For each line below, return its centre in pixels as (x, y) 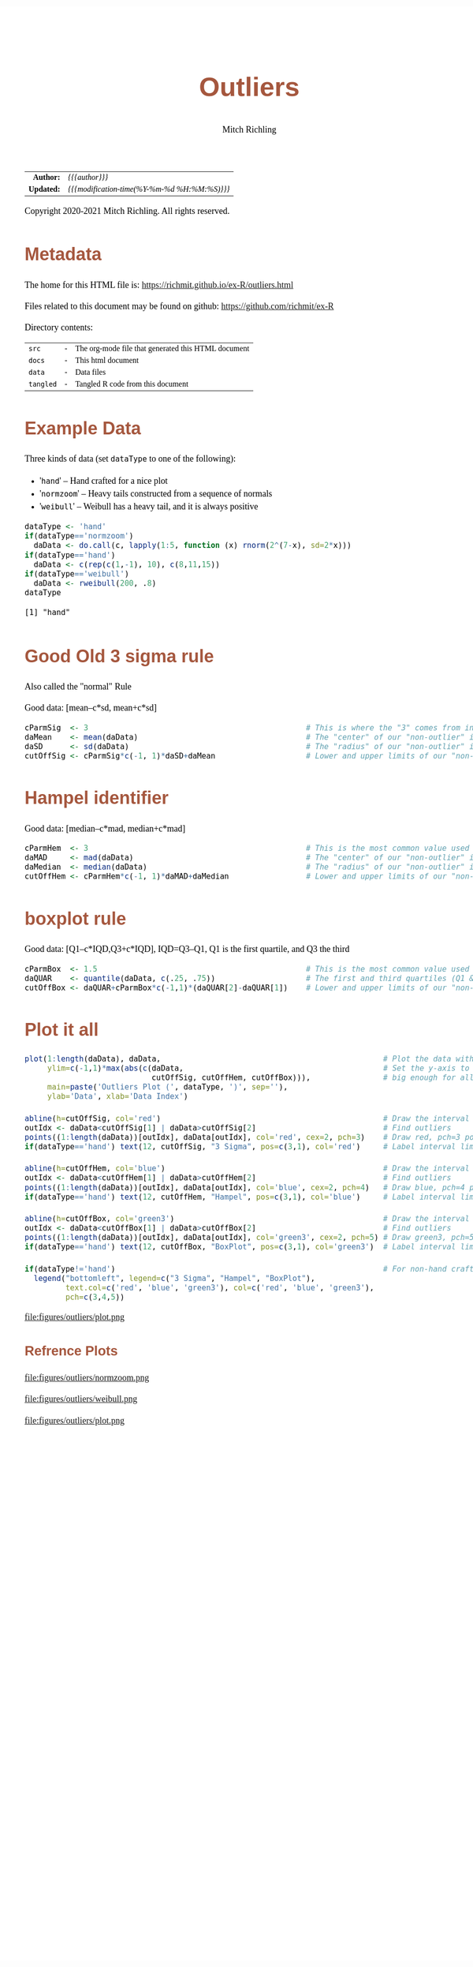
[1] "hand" (48, 613)
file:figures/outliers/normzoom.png (87, 1378)
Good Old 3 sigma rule (119, 656)
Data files (91, 373)
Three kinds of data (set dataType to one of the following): (130, 459)
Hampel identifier (97, 798)
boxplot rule (75, 918)
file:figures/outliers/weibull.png (81, 1399)
